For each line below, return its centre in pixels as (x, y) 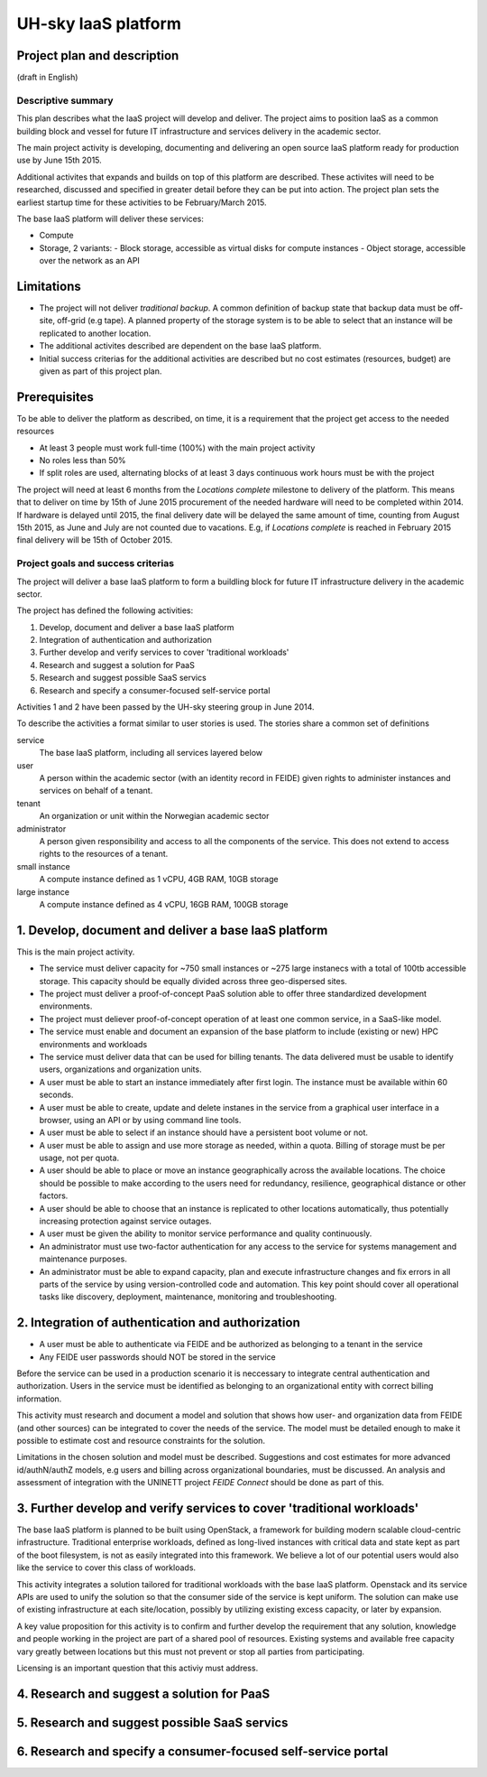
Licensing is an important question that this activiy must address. (138, 1668)
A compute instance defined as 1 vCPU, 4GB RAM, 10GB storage (159, 879)
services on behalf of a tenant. (96, 791)
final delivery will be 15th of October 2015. (95, 540)
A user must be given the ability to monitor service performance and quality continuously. (206, 1233)
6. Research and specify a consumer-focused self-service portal (202, 1751)
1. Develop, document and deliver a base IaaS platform (172, 930)
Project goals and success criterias (96, 563)
